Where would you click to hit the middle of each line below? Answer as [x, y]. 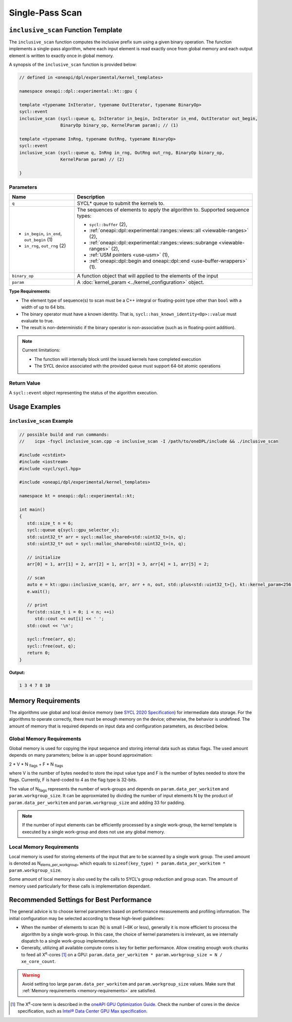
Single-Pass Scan [46, 13]
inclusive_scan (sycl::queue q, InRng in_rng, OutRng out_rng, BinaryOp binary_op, [122, 153]
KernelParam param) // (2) [92, 159]
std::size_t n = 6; [50, 523]
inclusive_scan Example [41, 421]
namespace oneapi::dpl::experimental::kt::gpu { [78, 91]
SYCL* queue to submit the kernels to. [121, 203]
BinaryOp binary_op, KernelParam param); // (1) [119, 125]
